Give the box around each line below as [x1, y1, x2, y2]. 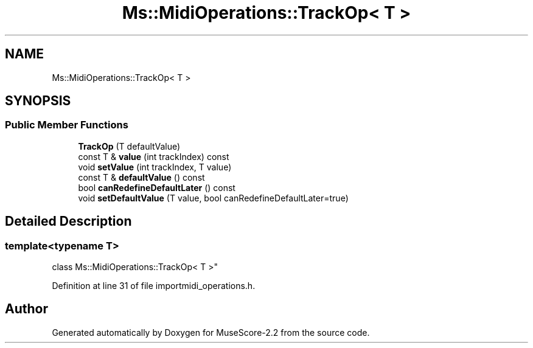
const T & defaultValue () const [78, 172, 205, 183]
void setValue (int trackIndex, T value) [78, 161, 232, 172]
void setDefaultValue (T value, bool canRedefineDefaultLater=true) [78, 192, 349, 203]
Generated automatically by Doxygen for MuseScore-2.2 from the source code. [52, 327, 370, 338]
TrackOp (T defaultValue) [78, 141, 181, 151]
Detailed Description [5, 214, 132, 229]
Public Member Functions [5, 119, 128, 131]
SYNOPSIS [5, 93, 71, 109]
